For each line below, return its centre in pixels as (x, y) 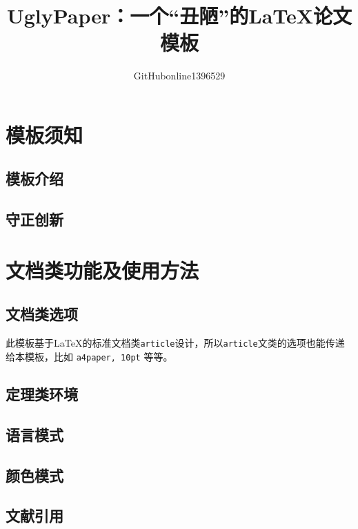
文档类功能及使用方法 (102, 270)
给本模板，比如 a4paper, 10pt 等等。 (89, 356)
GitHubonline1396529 (179, 76)
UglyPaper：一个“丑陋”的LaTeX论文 (179, 16)
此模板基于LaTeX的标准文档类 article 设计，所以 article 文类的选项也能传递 (175, 343)
